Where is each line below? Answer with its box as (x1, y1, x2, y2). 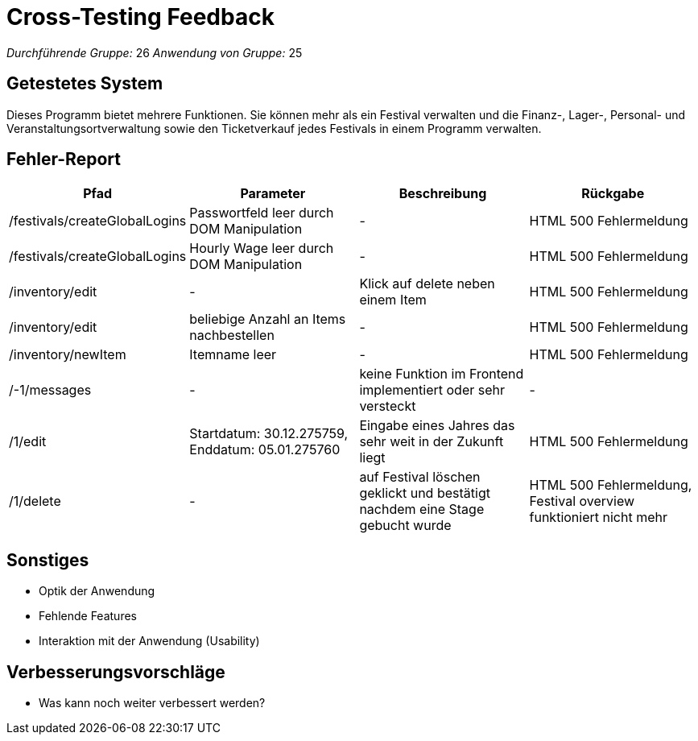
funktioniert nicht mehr (529, 509, 668, 526)
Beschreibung (399, 185, 487, 202)
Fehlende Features (39, 609, 137, 623)
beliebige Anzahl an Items (189, 311, 346, 328)
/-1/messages (9, 382, 92, 399)
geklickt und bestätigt (359, 485, 490, 502)
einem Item (359, 292, 427, 308)
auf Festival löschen (359, 469, 481, 486)
